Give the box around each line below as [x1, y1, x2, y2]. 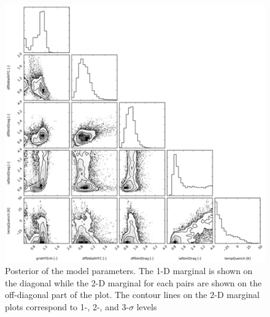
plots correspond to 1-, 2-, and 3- [5, 300, 129, 313]
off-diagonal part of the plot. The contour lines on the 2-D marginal [5, 288, 260, 301]
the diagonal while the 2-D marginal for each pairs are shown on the [5, 276, 262, 289]
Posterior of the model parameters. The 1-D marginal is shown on [5, 264, 253, 277]
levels [136, 300, 157, 313]
